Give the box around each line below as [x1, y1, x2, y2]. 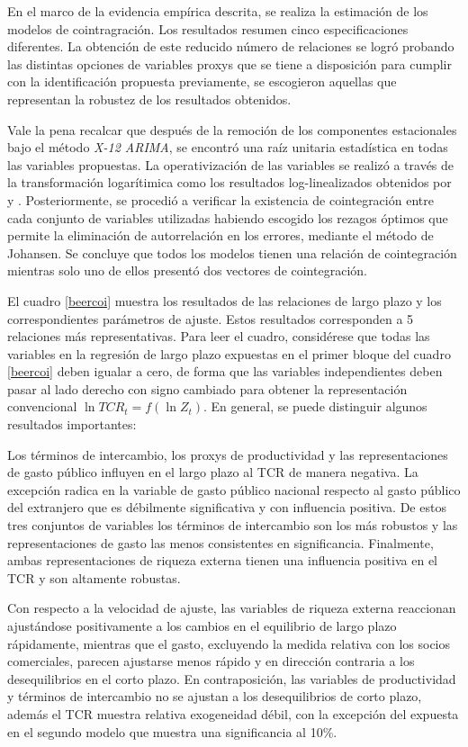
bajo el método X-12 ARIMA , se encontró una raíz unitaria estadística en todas [7, 138, 448, 157]
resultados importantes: [7, 415, 137, 434]
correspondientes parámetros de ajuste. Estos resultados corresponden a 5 [7, 309, 414, 328]
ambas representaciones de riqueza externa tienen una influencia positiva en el [7, 551, 438, 570]
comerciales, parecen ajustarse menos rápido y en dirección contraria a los [7, 652, 415, 670]
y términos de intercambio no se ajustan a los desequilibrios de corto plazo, [7, 687, 422, 706]
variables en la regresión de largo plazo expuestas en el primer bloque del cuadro [7, 344, 451, 363]
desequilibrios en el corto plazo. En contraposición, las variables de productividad [7, 669, 456, 688]
